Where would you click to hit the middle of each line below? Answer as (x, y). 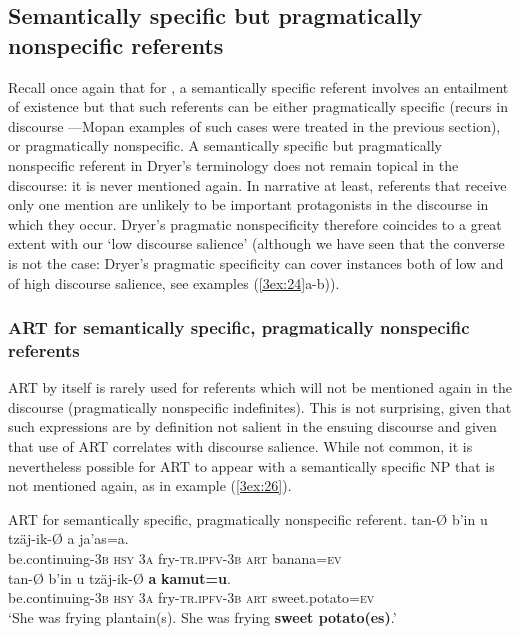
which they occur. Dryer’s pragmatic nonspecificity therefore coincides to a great (255, 223)
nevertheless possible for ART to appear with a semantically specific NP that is (251, 465)
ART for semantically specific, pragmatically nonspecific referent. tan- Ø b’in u (248, 518)
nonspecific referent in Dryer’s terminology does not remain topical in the (233, 164)
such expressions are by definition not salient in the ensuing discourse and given (252, 426)
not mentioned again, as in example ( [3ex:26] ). (150, 485)
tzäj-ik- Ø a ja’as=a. (68, 538)
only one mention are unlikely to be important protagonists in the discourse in (248, 204)
